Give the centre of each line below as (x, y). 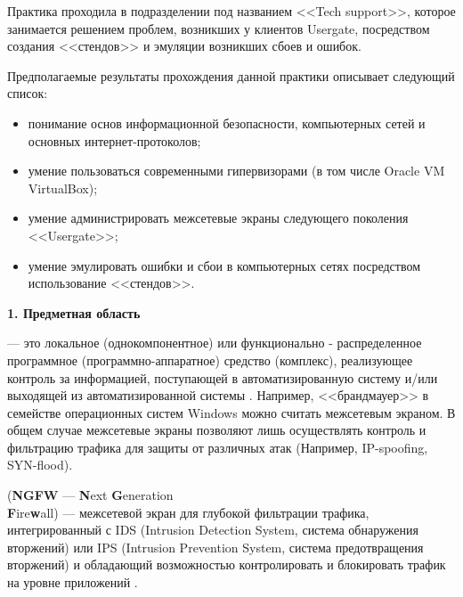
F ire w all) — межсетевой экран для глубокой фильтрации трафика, (188, 512)
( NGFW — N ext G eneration (90, 495)
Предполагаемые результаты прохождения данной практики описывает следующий (231, 75)
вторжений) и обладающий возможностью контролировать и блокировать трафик (227, 564)
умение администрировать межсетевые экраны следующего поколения (218, 218)
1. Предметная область (74, 312)
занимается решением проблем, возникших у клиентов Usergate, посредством (219, 28)
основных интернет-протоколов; (114, 140)
